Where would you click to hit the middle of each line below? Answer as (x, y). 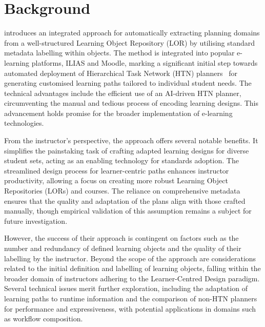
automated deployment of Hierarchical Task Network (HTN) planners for (121, 73)
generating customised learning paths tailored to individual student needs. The (128, 83)
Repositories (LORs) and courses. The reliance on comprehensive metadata (122, 191)
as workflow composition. (44, 319)
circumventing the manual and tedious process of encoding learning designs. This (131, 103)
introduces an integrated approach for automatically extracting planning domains (132, 33)
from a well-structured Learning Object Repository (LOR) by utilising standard (130, 42)
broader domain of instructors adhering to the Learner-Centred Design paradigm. (132, 278)
